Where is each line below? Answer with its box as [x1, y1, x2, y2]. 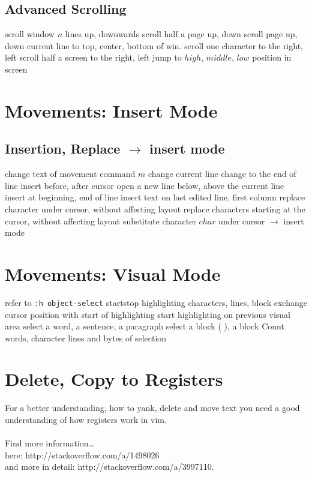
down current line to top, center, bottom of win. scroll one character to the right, [5, 39, 303, 52]
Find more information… [5, 437, 94, 449]
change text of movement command [5, 167, 136, 180]
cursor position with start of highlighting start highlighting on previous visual [5, 308, 290, 320]
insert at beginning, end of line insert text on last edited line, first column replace [5, 191, 305, 203]
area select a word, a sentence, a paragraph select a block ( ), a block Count [5, 320, 284, 332]
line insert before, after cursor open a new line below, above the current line [5, 179, 284, 191]
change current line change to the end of [148, 167, 296, 180]
